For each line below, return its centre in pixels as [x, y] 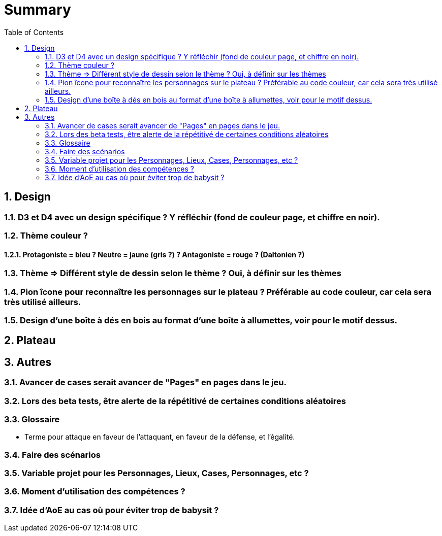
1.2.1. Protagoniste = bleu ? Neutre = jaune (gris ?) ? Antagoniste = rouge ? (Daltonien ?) [154, 254]
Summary [38, 10]
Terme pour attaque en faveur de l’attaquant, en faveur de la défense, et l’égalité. [160, 437]
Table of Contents [34, 32]
